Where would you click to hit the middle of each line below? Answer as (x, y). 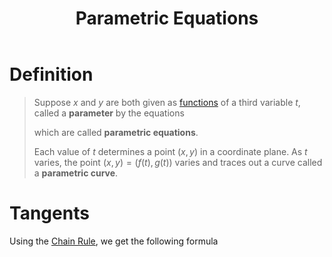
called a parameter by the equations (109, 113)
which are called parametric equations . (116, 132)
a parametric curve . (76, 173)
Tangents (49, 213)
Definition (51, 74)
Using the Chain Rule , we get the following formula (114, 241)
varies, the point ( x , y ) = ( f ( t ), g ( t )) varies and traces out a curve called (178, 162)
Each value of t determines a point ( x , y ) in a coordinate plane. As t (170, 151)
